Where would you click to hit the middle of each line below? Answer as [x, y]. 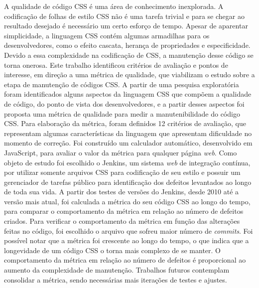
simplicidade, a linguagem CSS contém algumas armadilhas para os [107, 35]
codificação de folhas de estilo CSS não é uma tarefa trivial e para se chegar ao [124, 16]
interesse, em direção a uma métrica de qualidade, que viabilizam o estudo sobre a [129, 74]
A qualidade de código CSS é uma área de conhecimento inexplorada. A [114, 6]
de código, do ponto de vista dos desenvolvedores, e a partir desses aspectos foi [124, 103]
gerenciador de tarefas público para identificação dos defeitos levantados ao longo [128, 182]
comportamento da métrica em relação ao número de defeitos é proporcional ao [125, 260]
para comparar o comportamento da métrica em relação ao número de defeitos [124, 211]
